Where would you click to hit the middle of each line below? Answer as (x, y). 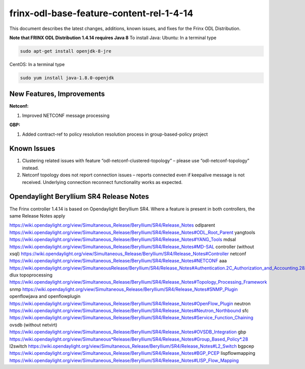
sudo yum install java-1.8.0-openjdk (67, 78)
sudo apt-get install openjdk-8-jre (66, 51)
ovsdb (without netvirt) (34, 325)
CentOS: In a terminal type (37, 64)
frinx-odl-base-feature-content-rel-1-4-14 (101, 13)
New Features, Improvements (57, 94)
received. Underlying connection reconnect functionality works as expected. (102, 182)
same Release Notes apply (37, 216)
